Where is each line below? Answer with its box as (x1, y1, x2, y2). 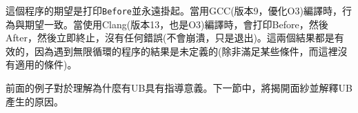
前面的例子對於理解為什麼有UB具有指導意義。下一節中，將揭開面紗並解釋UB (6, 81, 352, 95)
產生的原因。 (6, 94, 63, 108)
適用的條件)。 (14, 57, 77, 72)
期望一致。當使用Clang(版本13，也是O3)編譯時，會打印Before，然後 (24, 17, 328, 31)
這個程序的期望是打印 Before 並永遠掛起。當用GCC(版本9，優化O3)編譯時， (6, 3, 342, 17)
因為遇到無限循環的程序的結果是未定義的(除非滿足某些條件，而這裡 (34, 43, 338, 58)
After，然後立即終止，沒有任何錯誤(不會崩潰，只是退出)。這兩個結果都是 (6, 30, 335, 45)
